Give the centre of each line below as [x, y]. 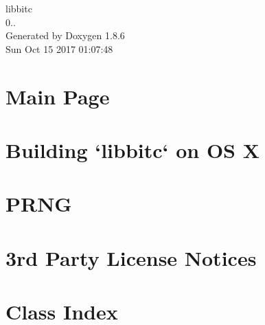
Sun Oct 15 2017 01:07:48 [59, 48]
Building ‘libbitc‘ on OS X [133, 149]
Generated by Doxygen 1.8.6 [65, 35]
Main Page [58, 96]
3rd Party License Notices [131, 257]
